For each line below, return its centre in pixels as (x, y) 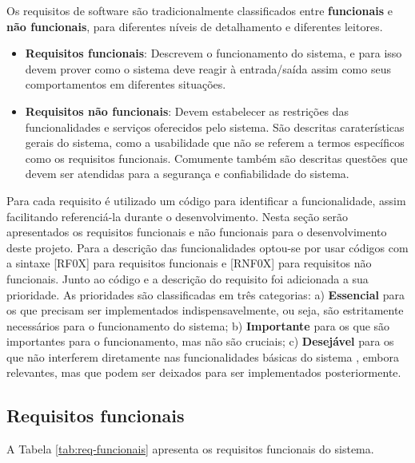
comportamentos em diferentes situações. (126, 84)
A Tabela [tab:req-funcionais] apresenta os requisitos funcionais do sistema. (190, 449)
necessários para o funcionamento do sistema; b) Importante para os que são (198, 325)
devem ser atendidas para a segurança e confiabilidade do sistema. (187, 174)
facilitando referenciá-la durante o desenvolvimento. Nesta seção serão (178, 216)
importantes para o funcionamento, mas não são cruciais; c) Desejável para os (200, 341)
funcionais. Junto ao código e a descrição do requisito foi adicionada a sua (188, 278)
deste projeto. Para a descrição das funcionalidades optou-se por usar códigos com (207, 247)
